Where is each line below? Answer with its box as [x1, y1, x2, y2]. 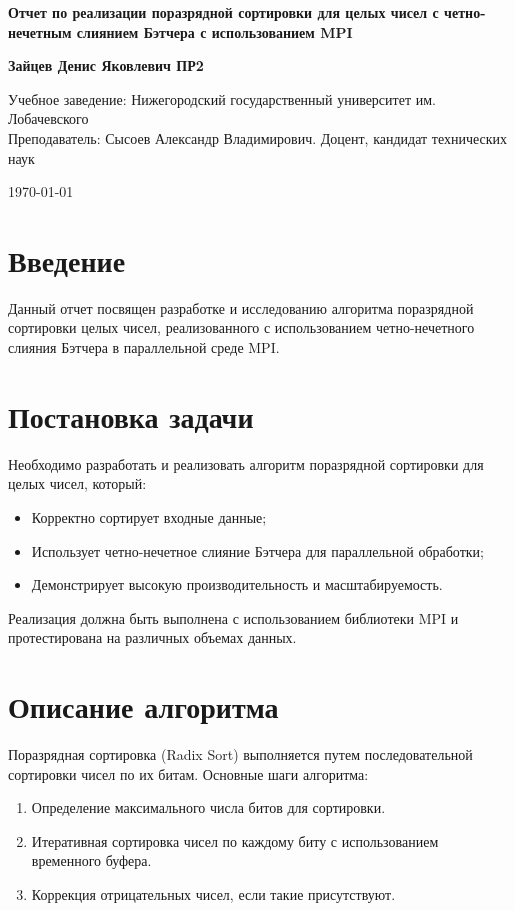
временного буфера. [31, 850, 152, 871]
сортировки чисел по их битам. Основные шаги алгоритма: [8, 763, 369, 784]
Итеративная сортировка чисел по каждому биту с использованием [31, 830, 439, 851]
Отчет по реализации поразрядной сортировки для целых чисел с [8, 2, 439, 22]
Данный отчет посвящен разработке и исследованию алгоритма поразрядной [8, 297, 474, 318]
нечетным [8, 21, 72, 42]
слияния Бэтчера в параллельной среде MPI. [8, 337, 280, 358]
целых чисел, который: [8, 473, 147, 494]
